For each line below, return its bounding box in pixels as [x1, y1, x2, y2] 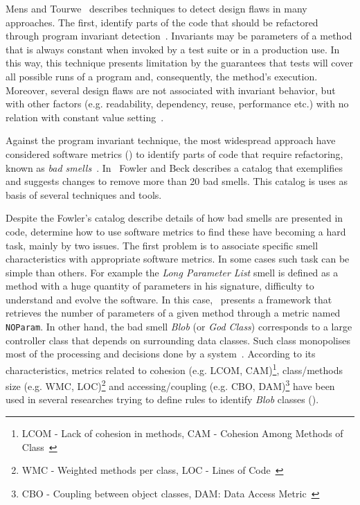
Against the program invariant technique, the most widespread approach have [6, 133, 336, 148]
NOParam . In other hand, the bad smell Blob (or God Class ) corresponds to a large [6, 319, 352, 334]
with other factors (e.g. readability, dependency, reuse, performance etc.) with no [6, 96, 349, 111]
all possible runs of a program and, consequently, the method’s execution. [6, 69, 318, 83]
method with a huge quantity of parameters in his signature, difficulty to [6, 278, 314, 293]
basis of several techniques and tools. [6, 187, 162, 202]
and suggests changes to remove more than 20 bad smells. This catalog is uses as [6, 174, 348, 188]
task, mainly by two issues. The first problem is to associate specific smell [6, 238, 318, 252]
